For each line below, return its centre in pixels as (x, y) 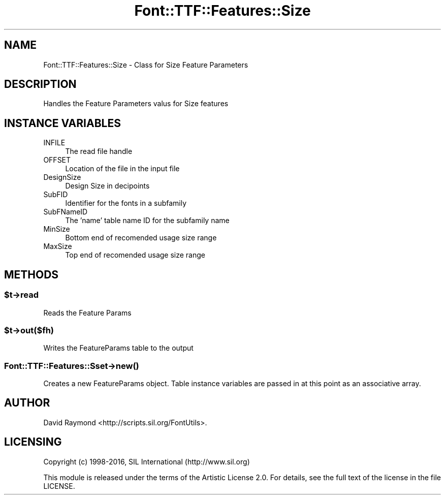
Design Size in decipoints (107, 186)
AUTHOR (27, 403)
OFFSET (57, 160)
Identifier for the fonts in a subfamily (126, 203)
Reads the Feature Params (87, 313)
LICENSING (33, 442)
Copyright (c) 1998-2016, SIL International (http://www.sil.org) (147, 461)
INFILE (54, 143)
